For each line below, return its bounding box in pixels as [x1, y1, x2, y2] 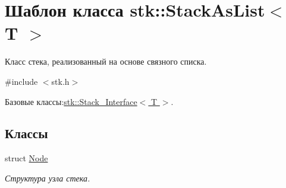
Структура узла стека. [5, 171, 90, 184]
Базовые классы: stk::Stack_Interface [5, 95, 137, 107]
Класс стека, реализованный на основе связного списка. [5, 55, 207, 68]
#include [5, 75, 38, 87]
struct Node [5, 152, 48, 164]
